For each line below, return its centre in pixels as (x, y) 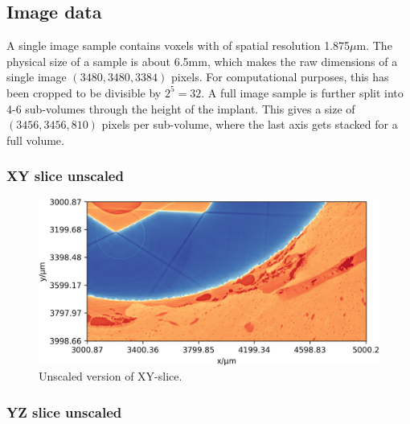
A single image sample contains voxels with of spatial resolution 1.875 (178, 45)
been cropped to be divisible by (84, 92)
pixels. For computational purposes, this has (280, 77)
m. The (374, 45)
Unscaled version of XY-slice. (111, 376)
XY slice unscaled (65, 176)
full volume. (35, 140)
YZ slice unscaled (64, 412)
